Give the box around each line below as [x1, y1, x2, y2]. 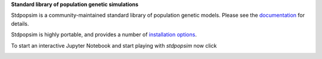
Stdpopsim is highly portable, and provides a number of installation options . [11, 31, 197, 38]
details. [11, 20, 29, 27]
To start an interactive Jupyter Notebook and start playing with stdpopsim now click [11, 42, 217, 49]
